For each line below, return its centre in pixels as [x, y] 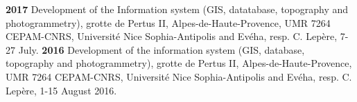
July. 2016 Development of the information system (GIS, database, [162, 49]
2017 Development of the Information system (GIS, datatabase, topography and [177, 9]
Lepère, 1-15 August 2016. [61, 90]
